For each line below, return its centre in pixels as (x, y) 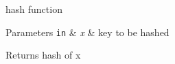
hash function (34, 9)
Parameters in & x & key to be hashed (87, 32)
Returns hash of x (43, 55)
